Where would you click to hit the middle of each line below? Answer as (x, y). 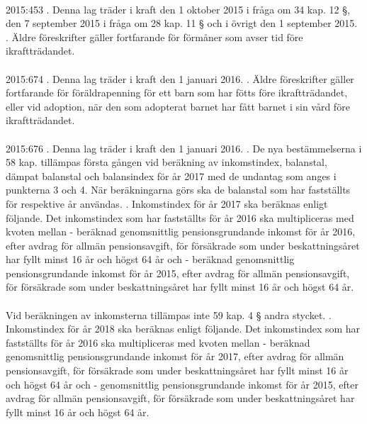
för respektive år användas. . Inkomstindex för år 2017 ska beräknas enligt (167, 203)
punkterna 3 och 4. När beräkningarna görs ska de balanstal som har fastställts (178, 190)
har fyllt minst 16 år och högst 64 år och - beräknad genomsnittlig (150, 259)
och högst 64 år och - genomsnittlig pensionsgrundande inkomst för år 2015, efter (182, 384)
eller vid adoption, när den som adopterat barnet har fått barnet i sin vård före (178, 106)
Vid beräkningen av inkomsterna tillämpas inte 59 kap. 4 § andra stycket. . (169, 314)
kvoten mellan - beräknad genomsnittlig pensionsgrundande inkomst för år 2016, (181, 231)
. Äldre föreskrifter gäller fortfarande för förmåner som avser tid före (154, 37)
